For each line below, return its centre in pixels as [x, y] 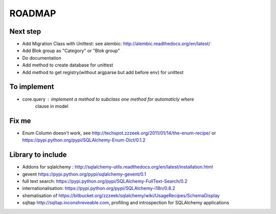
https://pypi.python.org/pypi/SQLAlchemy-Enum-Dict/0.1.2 [84, 140]
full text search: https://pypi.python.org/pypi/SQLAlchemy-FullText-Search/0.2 [105, 181]
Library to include [38, 155]
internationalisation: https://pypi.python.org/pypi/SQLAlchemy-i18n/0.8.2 [99, 188]
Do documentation [42, 58]
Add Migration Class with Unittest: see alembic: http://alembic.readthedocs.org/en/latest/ [116, 44]
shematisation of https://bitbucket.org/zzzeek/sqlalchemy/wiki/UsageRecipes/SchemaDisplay [121, 195]
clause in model [52, 106]
